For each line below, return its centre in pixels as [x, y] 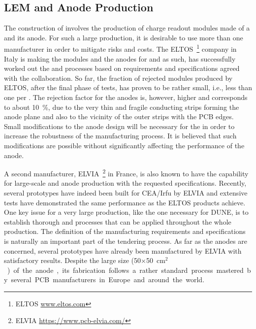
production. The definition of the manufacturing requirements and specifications [125, 231]
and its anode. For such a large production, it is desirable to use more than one [124, 37]
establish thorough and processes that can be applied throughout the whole [118, 221]
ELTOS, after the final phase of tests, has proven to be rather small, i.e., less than [128, 87]
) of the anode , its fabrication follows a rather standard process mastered [125, 270]
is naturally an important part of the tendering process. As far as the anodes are [126, 241]
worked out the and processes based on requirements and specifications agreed [122, 68]
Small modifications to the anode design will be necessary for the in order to [119, 126]
